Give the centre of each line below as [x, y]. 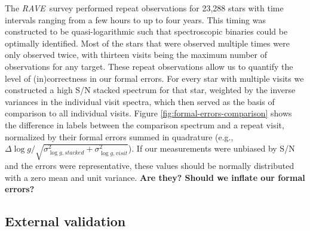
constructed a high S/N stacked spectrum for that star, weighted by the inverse [150, 90]
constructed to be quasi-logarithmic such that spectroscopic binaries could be [146, 31]
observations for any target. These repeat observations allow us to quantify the [149, 66]
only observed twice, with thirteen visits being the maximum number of [136, 55]
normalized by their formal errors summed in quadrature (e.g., [119, 136]
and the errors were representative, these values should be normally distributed [150, 166]
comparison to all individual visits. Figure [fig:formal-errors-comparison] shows [148, 113]
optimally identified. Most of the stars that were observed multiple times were [147, 43]
